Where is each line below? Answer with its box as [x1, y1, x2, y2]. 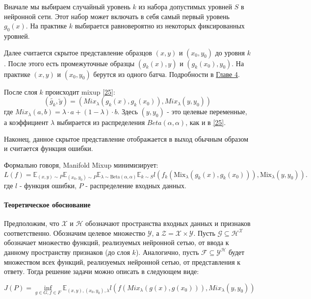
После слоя [4, 86, 37, 97]
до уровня [215, 47, 245, 57]
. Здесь [117, 106, 138, 117]
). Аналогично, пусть [135, 247, 199, 257]
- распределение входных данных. [85, 180, 186, 190]
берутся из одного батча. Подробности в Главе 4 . [93, 69, 240, 79]
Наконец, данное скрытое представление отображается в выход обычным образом [4, 133, 249, 144]
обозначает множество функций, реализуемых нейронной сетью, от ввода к [4, 237, 229, 248]
